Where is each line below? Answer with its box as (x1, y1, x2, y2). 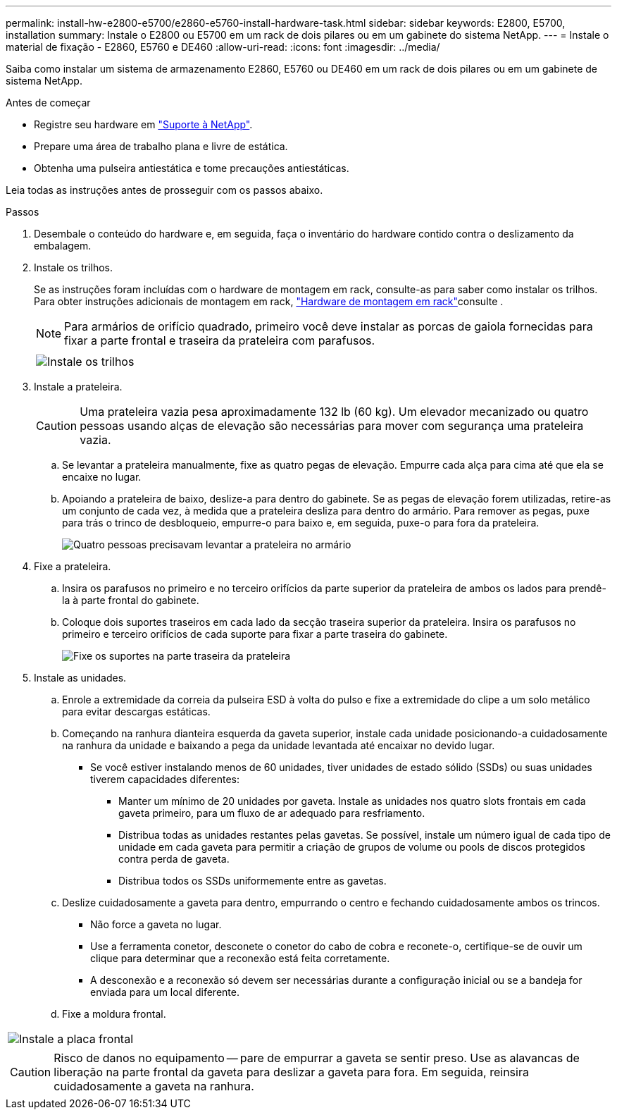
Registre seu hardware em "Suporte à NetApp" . (34, 118, 253, 130)
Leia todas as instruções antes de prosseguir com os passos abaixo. (6, 184, 323, 196)
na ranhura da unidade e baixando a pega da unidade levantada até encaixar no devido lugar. (62, 739, 495, 751)
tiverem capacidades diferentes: (90, 773, 239, 785)
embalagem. (34, 240, 92, 252)
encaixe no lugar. (62, 471, 142, 483)
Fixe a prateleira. (34, 560, 111, 572)
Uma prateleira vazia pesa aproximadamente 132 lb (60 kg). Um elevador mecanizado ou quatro (80, 405, 589, 419)
